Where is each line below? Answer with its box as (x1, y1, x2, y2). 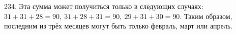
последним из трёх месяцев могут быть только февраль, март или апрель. (4, 20, 232, 31)
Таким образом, (184, 10, 232, 21)
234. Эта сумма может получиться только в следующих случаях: (4, 1, 203, 11)
